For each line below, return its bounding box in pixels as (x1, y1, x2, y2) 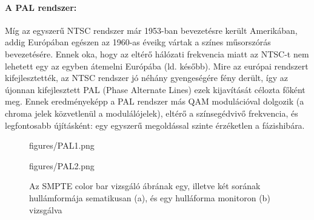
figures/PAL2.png (29, 159, 95, 172)
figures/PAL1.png (29, 139, 95, 152)
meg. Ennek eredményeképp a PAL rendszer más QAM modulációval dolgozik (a (5, 95, 304, 108)
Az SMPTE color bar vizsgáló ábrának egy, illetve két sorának (29, 180, 261, 192)
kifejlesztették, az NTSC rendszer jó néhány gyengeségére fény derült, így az (5, 71, 289, 84)
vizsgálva (29, 203, 62, 216)
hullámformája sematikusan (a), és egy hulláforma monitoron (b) (29, 191, 270, 204)
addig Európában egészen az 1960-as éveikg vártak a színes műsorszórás (5, 36, 271, 48)
